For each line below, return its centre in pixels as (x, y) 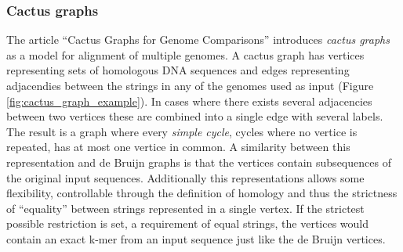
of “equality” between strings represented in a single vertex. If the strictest (185, 208)
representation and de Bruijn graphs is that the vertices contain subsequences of (199, 162)
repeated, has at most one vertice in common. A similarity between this (178, 147)
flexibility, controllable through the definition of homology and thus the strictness (202, 193)
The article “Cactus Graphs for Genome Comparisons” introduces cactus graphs (198, 40)
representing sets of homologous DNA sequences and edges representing (178, 70)
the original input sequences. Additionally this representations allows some (185, 177)
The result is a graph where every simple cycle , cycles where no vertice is (182, 131)
